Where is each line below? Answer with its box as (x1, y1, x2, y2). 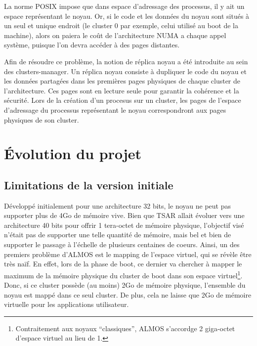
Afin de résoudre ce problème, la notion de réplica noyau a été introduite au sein (4, 56, 248, 66)
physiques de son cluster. (4, 114, 79, 125)
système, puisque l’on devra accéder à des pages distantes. (4, 40, 180, 50)
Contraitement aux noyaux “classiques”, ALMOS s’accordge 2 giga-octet (15, 323, 235, 333)
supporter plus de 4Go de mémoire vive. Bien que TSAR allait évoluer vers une (4, 210, 245, 220)
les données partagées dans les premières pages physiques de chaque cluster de (4, 76, 241, 86)
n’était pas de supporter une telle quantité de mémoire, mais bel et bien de (4, 229, 231, 240)
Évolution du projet (4, 143, 142, 164)
